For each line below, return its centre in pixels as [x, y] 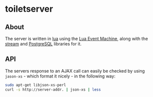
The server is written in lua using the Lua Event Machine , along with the [76, 39]
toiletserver [29, 9]
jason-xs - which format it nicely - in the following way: [60, 76]
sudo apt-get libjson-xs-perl [36, 85]
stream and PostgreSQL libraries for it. [43, 44]
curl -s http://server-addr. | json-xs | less [53, 89]
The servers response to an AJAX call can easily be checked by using [75, 71]
